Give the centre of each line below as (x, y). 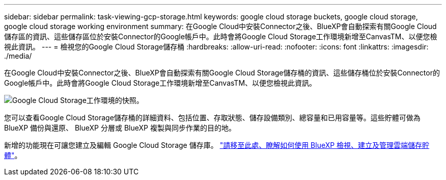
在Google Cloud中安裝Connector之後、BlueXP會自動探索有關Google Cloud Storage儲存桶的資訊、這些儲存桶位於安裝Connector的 (222, 73)
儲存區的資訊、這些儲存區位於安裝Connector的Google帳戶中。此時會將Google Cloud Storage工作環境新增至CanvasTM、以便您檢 (221, 36)
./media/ (18, 56)
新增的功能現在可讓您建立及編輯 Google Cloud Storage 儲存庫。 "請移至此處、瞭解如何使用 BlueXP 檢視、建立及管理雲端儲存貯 (217, 145)
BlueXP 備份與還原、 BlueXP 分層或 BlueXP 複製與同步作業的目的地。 (120, 128)
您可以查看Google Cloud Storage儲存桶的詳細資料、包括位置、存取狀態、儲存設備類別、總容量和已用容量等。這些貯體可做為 (212, 118)
